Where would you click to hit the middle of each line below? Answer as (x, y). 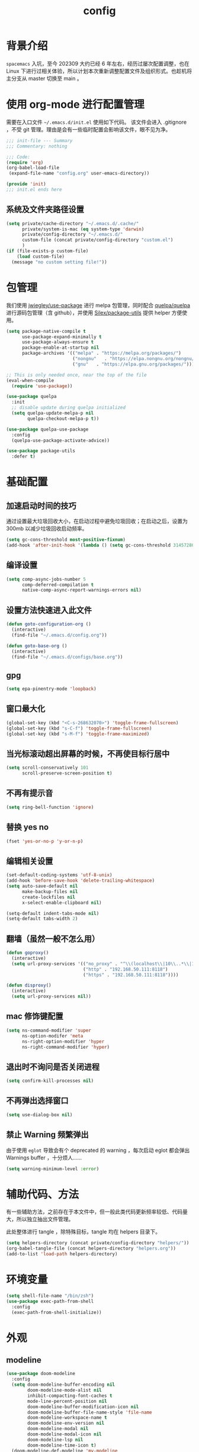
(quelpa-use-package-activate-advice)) (61, 440)
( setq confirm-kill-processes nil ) (50, 1081)
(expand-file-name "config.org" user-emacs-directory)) (79, 174)
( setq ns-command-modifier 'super (49, 1030)
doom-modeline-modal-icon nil (65, 1434)
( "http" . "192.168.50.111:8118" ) (125, 969)
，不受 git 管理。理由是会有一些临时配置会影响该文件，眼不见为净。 (89, 129)
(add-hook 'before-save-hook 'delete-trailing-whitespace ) (81, 881)
